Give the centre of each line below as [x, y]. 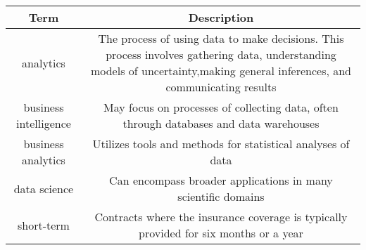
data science [44, 188]
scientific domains [221, 196]
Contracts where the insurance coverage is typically [221, 217]
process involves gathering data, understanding [221, 54]
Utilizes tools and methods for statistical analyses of [221, 144]
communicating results [221, 87]
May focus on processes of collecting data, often [221, 107]
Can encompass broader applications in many [221, 180]
